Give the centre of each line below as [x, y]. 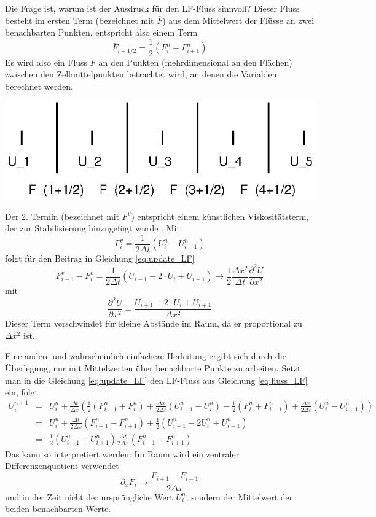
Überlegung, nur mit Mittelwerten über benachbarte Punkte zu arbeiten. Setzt [153, 367]
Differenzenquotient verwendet [62, 466]
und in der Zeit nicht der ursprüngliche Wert [89, 496]
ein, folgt [22, 392]
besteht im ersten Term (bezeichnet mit [80, 20]
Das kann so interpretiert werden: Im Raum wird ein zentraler [122, 453]
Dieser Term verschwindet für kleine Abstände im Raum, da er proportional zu [154, 323]
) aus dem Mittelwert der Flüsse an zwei [238, 20]
